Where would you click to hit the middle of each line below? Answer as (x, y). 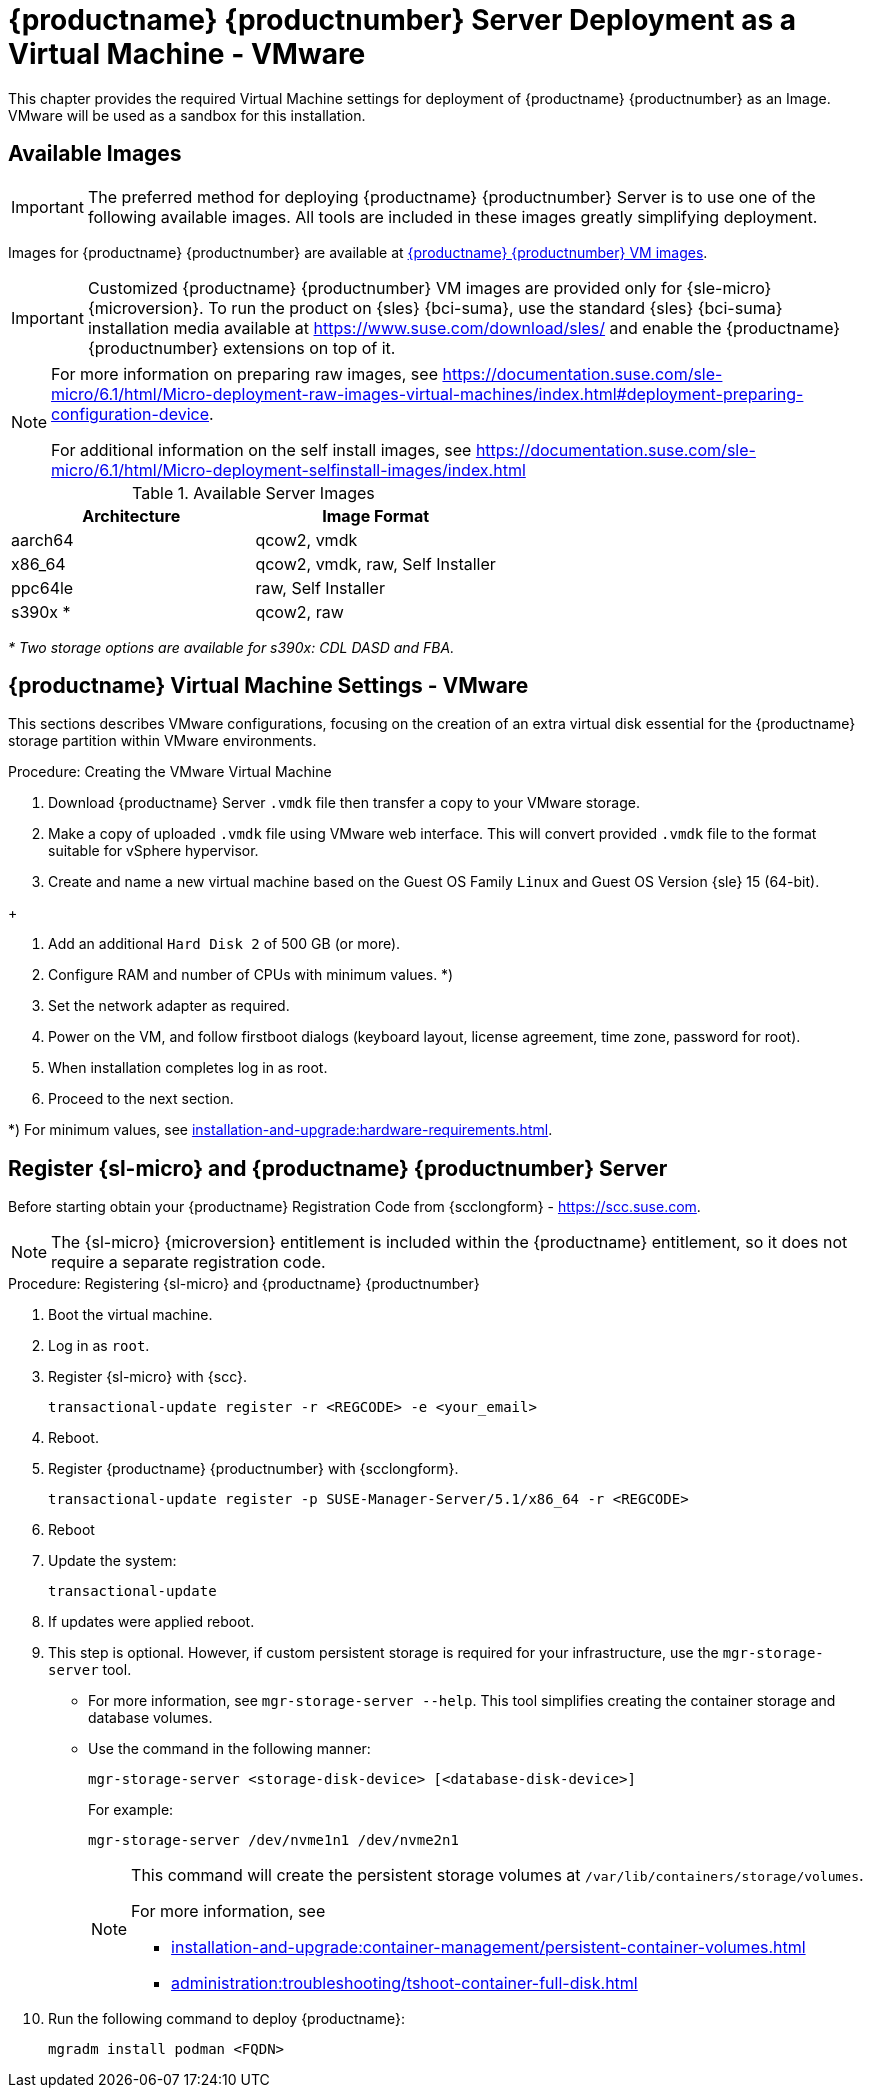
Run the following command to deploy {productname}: (226, 2019)
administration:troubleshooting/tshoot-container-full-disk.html (404, 1983)
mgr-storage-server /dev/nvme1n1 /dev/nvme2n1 (273, 1840)
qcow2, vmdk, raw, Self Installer (375, 563)
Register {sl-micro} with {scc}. (148, 1377)
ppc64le (42, 587)
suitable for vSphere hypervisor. (153, 851)
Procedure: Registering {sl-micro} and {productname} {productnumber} (244, 1284)
